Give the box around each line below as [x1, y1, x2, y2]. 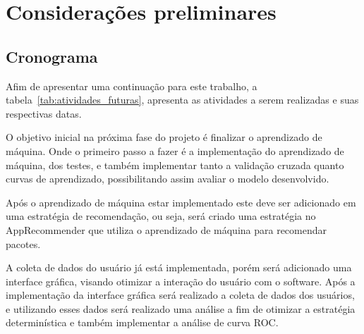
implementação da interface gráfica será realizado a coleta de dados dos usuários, [6, 287, 355, 302]
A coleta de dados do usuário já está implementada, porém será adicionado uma [6, 260, 352, 275]
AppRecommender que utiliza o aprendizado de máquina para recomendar [6, 222, 327, 237]
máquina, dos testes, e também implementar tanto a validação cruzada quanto [6, 157, 344, 172]
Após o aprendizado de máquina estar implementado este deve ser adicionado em [6, 194, 356, 209]
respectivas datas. [6, 106, 82, 120]
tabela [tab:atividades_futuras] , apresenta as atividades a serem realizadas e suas [6, 92, 359, 107]
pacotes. [6, 236, 41, 251]
